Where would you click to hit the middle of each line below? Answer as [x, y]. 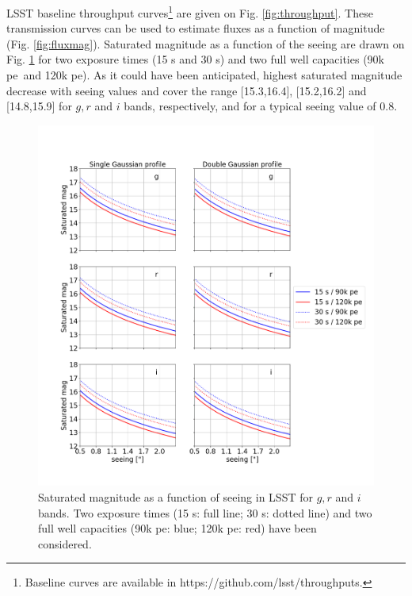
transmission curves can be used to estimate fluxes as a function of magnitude [196, 28]
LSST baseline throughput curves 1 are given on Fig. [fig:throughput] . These [190, 12]
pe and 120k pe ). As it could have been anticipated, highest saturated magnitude [204, 75]
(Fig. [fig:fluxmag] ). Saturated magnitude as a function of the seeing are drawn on [206, 43]
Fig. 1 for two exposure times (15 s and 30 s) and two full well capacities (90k [195, 59]
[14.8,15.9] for [39, 106]
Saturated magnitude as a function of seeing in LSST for [175, 497]
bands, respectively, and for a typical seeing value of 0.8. [261, 106]
